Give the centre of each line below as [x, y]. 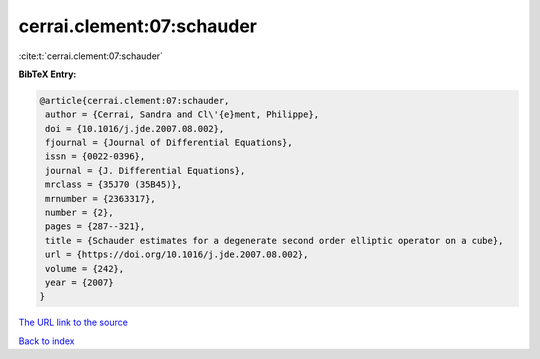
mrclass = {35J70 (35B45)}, [114, 184]
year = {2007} [79, 282]
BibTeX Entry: [47, 74]
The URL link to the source [73, 322]
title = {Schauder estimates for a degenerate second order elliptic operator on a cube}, [274, 240]
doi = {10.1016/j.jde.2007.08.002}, [135, 128]
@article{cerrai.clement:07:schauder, [134, 100]
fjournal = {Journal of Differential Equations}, [169, 143]
